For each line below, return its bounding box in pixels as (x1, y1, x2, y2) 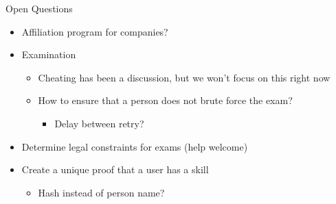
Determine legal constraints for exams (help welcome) (21, 139, 248, 153)
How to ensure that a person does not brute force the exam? (38, 93, 293, 107)
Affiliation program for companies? (21, 24, 168, 38)
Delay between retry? (54, 116, 144, 130)
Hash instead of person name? (38, 185, 165, 199)
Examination (21, 47, 76, 62)
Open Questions (5, 1, 73, 15)
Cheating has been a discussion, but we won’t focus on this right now (38, 70, 331, 84)
